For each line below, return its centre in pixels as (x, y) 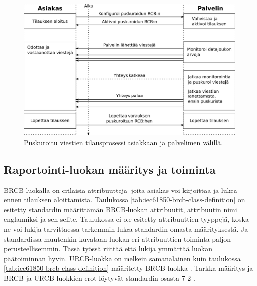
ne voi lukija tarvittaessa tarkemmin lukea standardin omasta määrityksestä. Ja (126, 229)
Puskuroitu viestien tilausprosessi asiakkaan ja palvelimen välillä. (124, 142)
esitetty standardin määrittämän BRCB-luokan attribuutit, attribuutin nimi (121, 209)
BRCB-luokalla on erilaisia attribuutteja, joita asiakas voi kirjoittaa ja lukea (121, 190)
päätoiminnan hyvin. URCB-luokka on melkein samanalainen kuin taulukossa (122, 258)
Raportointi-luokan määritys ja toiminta (110, 169)
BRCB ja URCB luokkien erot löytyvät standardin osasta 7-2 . (100, 277)
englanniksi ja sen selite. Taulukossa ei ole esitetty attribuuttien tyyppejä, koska (126, 219)
